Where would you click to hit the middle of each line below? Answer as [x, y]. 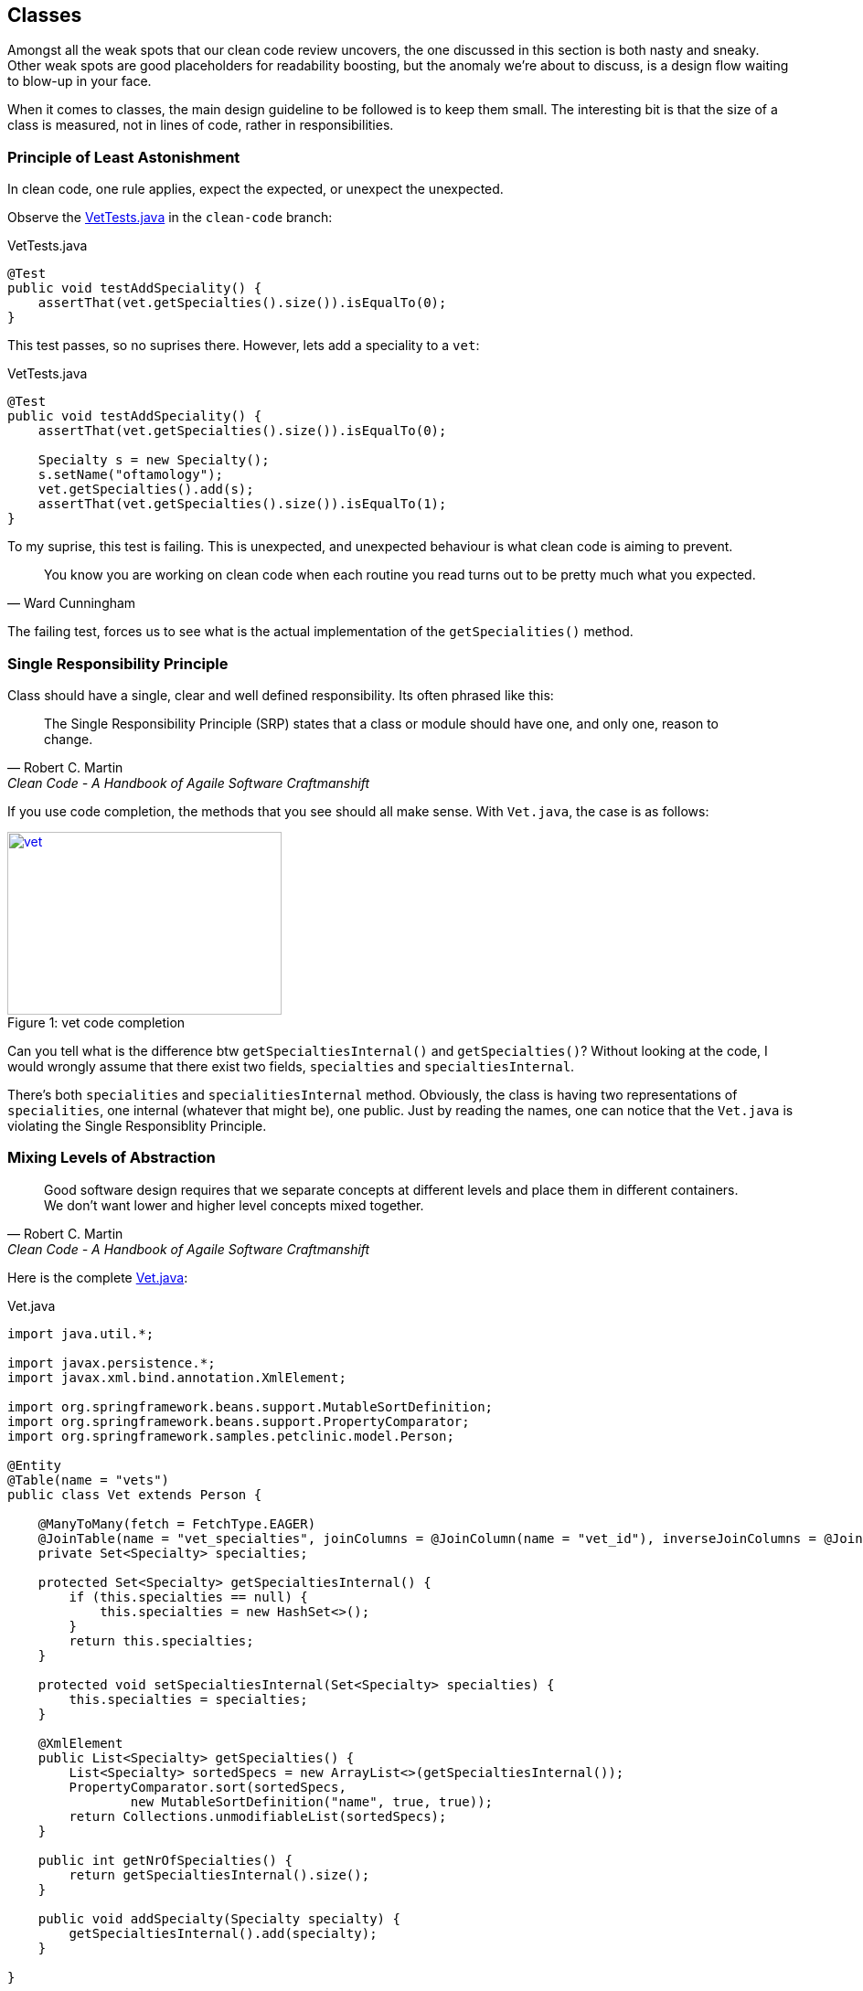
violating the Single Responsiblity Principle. [137, 1125]
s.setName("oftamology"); [131, 475]
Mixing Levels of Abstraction [112, 1158]
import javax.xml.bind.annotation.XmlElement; [177, 1377]
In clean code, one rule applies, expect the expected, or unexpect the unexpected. [256, 189]
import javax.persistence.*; [112, 1363]
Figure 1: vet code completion [96, 1022]
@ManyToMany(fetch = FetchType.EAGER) [177, 1523]
